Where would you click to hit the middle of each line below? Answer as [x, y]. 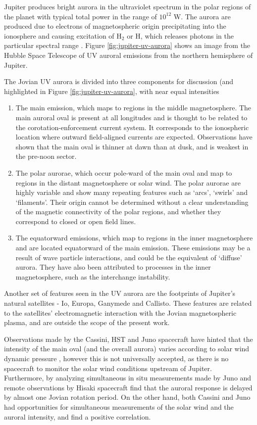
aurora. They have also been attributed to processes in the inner [113, 267]
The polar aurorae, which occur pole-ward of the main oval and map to [124, 172]
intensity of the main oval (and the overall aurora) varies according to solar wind [127, 349]
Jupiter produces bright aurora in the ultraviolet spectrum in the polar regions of [128, 6]
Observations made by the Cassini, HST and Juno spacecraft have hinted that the [128, 339]
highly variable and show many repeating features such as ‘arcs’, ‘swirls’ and [131, 192]
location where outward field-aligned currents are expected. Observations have [134, 137]
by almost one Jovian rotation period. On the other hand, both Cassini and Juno [127, 397]
